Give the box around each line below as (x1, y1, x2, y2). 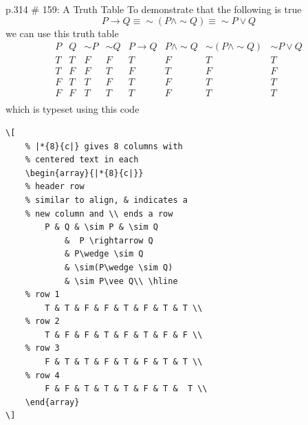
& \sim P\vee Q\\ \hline (64, 276, 178, 286)
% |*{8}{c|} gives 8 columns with (25, 141, 183, 151)
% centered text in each (25, 155, 139, 165)
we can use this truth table (5, 25, 119, 40)
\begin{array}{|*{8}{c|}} (25, 168, 144, 178)
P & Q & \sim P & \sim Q (45, 222, 158, 232)
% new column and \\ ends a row (25, 208, 173, 219)
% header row (25, 182, 85, 192)
